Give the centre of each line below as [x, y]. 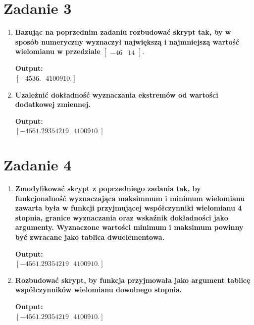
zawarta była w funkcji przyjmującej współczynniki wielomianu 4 [128, 208]
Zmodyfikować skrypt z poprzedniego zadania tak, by [108, 188]
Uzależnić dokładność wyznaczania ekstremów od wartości [117, 94]
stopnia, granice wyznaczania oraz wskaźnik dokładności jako [122, 217]
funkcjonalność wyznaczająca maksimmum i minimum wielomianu [130, 198]
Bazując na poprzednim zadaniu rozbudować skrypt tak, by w [123, 32]
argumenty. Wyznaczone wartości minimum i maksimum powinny [129, 227]
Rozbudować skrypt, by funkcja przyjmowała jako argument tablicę [133, 280]
